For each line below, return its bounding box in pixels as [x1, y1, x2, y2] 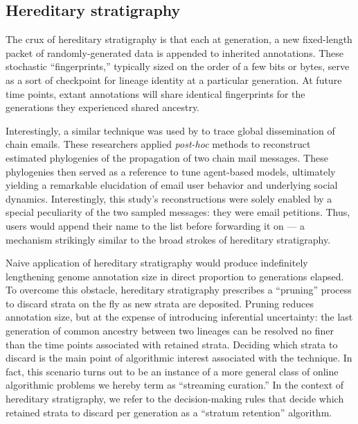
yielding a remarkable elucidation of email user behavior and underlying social [6, 178, 338, 192]
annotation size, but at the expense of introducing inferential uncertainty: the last [6, 309, 353, 324]
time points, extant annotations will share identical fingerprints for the [6, 86, 305, 101]
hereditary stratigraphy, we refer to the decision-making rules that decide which [6, 391, 344, 406]
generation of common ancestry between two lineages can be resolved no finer [6, 323, 334, 338]
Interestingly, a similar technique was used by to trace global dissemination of [6, 123, 335, 137]
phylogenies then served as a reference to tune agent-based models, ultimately [6, 164, 336, 178]
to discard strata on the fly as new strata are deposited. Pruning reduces [6, 296, 314, 310]
